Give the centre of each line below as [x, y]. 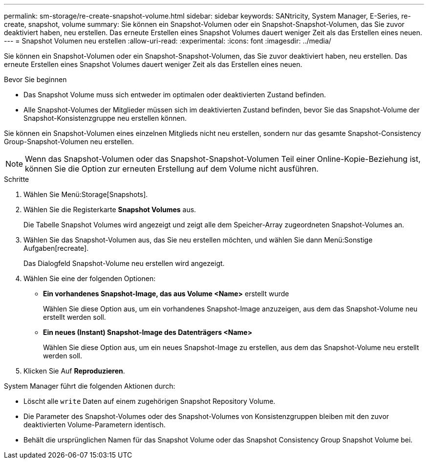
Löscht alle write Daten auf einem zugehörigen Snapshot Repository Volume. [150, 401]
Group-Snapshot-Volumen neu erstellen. [69, 142]
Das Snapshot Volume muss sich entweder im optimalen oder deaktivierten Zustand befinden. [175, 95]
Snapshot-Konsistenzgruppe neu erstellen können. [105, 118]
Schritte [17, 179]
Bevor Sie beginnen [35, 79]
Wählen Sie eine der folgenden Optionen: [90, 278]
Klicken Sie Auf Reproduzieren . [74, 371]
